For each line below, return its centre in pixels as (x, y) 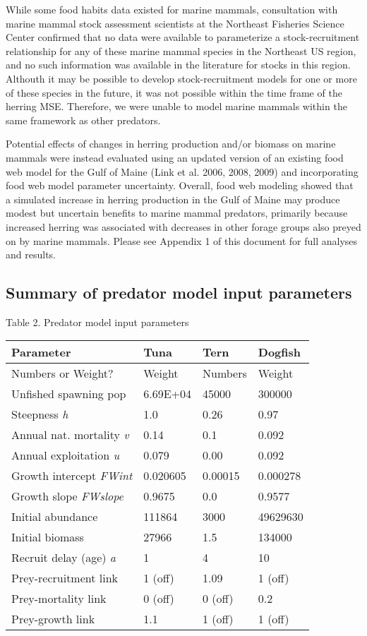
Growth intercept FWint (72, 476)
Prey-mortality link (59, 599)
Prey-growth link (53, 619)
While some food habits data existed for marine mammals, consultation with (172, 9)
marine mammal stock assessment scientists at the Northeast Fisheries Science (175, 23)
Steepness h (40, 414)
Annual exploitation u (66, 455)
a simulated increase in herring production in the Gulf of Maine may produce (173, 199)
